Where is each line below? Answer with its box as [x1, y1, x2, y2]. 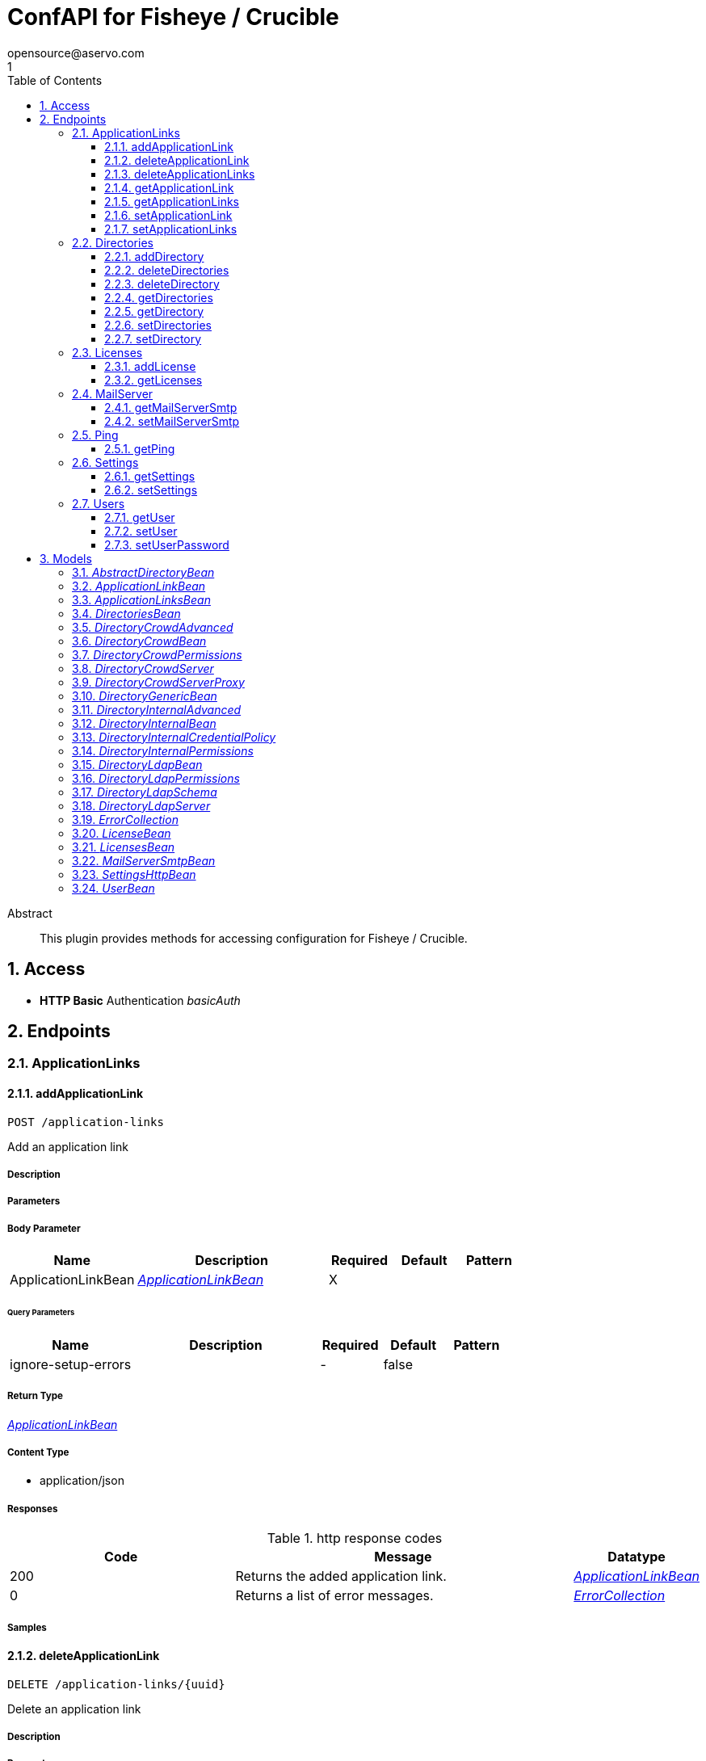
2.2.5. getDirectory [104, 304, 204, 318]
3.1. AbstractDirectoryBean [72, 565, 215, 579]
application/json [40, 1473, 124, 1488]
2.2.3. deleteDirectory [104, 276, 220, 291]
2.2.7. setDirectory [104, 331, 202, 346]
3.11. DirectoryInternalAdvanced [72, 702, 242, 717]
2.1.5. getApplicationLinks [104, 194, 239, 208]
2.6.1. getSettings [104, 469, 195, 483]
